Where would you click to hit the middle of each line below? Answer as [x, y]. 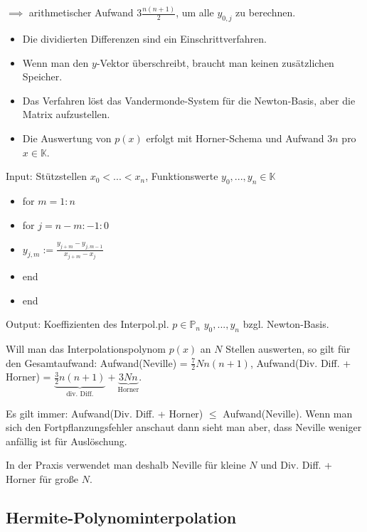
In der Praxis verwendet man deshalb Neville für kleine [126, 465]
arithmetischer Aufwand [81, 12]
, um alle [195, 12]
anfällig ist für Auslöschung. [67, 441]
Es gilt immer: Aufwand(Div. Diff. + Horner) [105, 413]
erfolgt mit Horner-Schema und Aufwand [235, 138]
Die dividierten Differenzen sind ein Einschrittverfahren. [144, 39]
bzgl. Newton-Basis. [286, 324]
